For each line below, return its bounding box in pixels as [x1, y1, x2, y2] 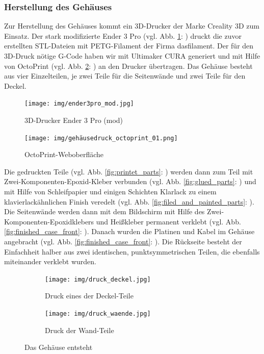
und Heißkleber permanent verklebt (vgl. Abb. [96, 216, 241, 226]
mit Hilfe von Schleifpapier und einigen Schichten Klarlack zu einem [4, 186, 217, 197]
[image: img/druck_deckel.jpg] [45, 275, 151, 283]
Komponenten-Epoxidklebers [4, 216, 94, 226]
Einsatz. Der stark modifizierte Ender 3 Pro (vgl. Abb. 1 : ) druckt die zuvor [4, 30, 242, 41]
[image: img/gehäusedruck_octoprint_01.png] [24, 134, 178, 142]
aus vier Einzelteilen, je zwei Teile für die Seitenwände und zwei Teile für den [4, 70, 246, 81]
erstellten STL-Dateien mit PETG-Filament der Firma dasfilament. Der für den [4, 40, 254, 51]
